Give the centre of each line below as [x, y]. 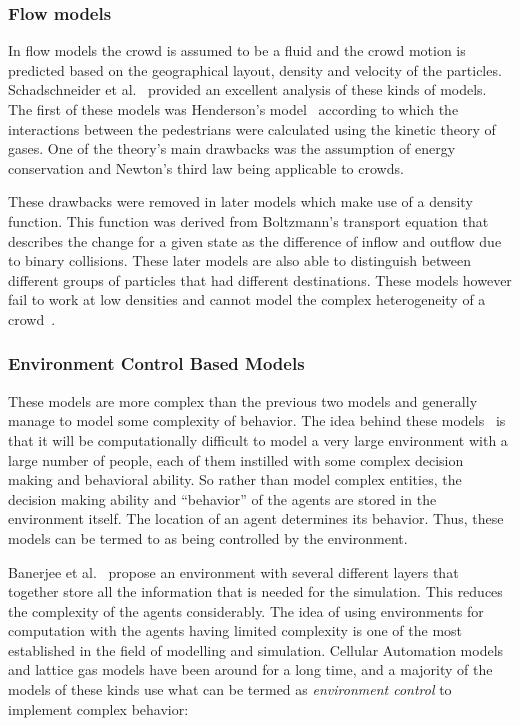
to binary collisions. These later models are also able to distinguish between [240, 260]
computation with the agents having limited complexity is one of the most [235, 630]
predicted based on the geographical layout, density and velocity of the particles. [255, 69]
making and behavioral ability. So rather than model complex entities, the [235, 479]
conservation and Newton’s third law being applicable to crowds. [206, 167]
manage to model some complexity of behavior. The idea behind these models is [257, 420]
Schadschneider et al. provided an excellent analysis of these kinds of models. [247, 89]
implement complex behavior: [98, 708]
